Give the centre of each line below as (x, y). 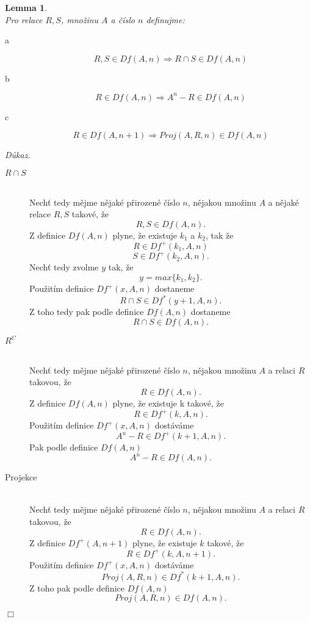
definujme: (165, 19)
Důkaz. (18, 155)
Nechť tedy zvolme (64, 267)
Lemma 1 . (26, 7)
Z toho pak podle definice (77, 588)
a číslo (123, 19)
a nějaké (283, 202)
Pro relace (24, 19)
